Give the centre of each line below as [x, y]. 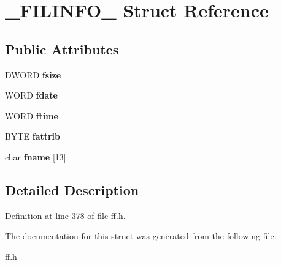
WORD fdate [31, 95]
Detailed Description [72, 189]
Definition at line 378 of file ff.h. [65, 215]
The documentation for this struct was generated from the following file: [141, 236]
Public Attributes [62, 49]
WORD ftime [32, 115]
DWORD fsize [33, 74]
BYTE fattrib [33, 136]
